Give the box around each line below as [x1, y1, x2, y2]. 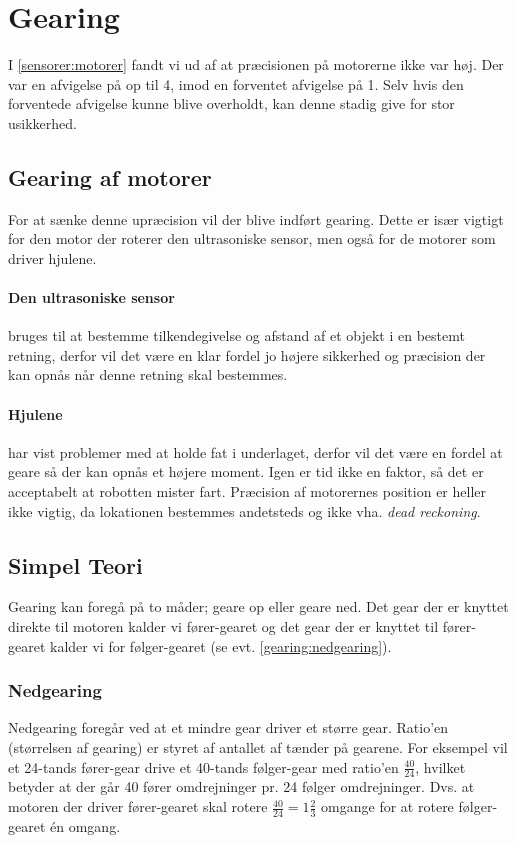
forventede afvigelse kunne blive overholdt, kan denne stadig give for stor [8, 93, 455, 114]
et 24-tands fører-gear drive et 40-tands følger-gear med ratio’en [8, 756, 399, 777]
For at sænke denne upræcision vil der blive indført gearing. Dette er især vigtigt [8, 208, 504, 229]
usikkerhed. [8, 112, 77, 133]
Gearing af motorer [8, 161, 212, 192]
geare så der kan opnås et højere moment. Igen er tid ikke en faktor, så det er [8, 461, 484, 482]
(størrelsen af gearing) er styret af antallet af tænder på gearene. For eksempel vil [8, 737, 508, 758]
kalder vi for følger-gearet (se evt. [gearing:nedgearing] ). [50, 635, 392, 656]
